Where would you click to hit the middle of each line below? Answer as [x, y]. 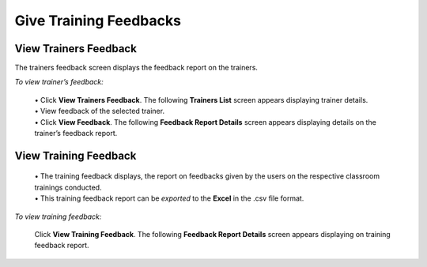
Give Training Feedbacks [98, 21]
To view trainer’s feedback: [59, 82]
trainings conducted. [68, 187]
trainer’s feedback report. [76, 133]
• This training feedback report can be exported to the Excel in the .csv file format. [169, 198]
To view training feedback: [58, 216]
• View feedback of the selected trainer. [100, 111]
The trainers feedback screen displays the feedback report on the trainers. [136, 68]
